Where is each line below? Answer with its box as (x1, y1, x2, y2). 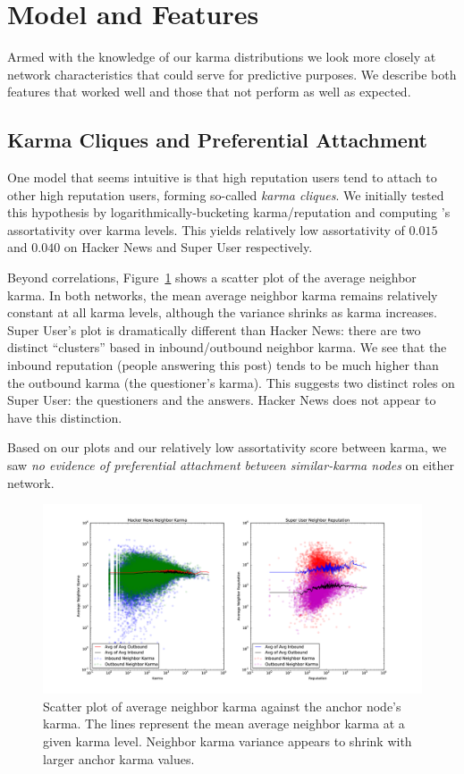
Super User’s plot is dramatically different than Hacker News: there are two (7, 320, 421, 339)
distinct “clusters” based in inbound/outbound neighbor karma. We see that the (7, 338, 447, 357)
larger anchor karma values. (43, 749, 195, 768)
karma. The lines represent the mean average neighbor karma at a (43, 714, 405, 733)
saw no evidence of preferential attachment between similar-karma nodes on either (7, 456, 455, 475)
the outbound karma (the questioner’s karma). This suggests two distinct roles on (7, 373, 455, 391)
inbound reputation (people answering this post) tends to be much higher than (7, 356, 439, 374)
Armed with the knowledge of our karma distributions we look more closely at (7, 47, 436, 66)
